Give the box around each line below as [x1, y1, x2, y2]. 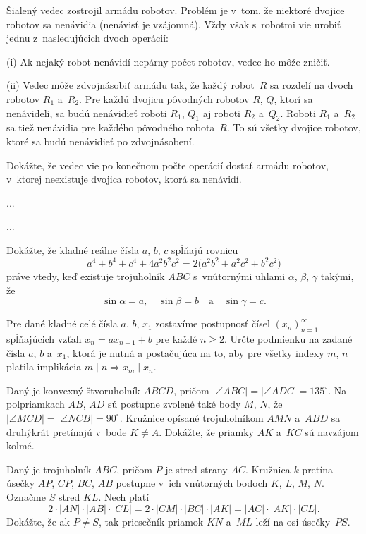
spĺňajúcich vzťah [6, 332, 82, 346]
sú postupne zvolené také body [108, 396, 241, 411]
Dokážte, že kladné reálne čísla [6, 242, 140, 257]
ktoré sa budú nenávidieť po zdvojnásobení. [6, 133, 195, 148]
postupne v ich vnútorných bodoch [116, 475, 268, 490]
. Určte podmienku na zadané [224, 332, 353, 346]
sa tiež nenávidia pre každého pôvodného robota [6, 120, 215, 135]
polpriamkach [6, 396, 65, 411]
